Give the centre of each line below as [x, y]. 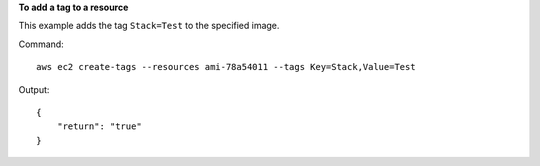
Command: [41, 44]
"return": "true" [99, 126]
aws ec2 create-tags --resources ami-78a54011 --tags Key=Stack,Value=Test [226, 67]
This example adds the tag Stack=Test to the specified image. [149, 26]
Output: [34, 89]
